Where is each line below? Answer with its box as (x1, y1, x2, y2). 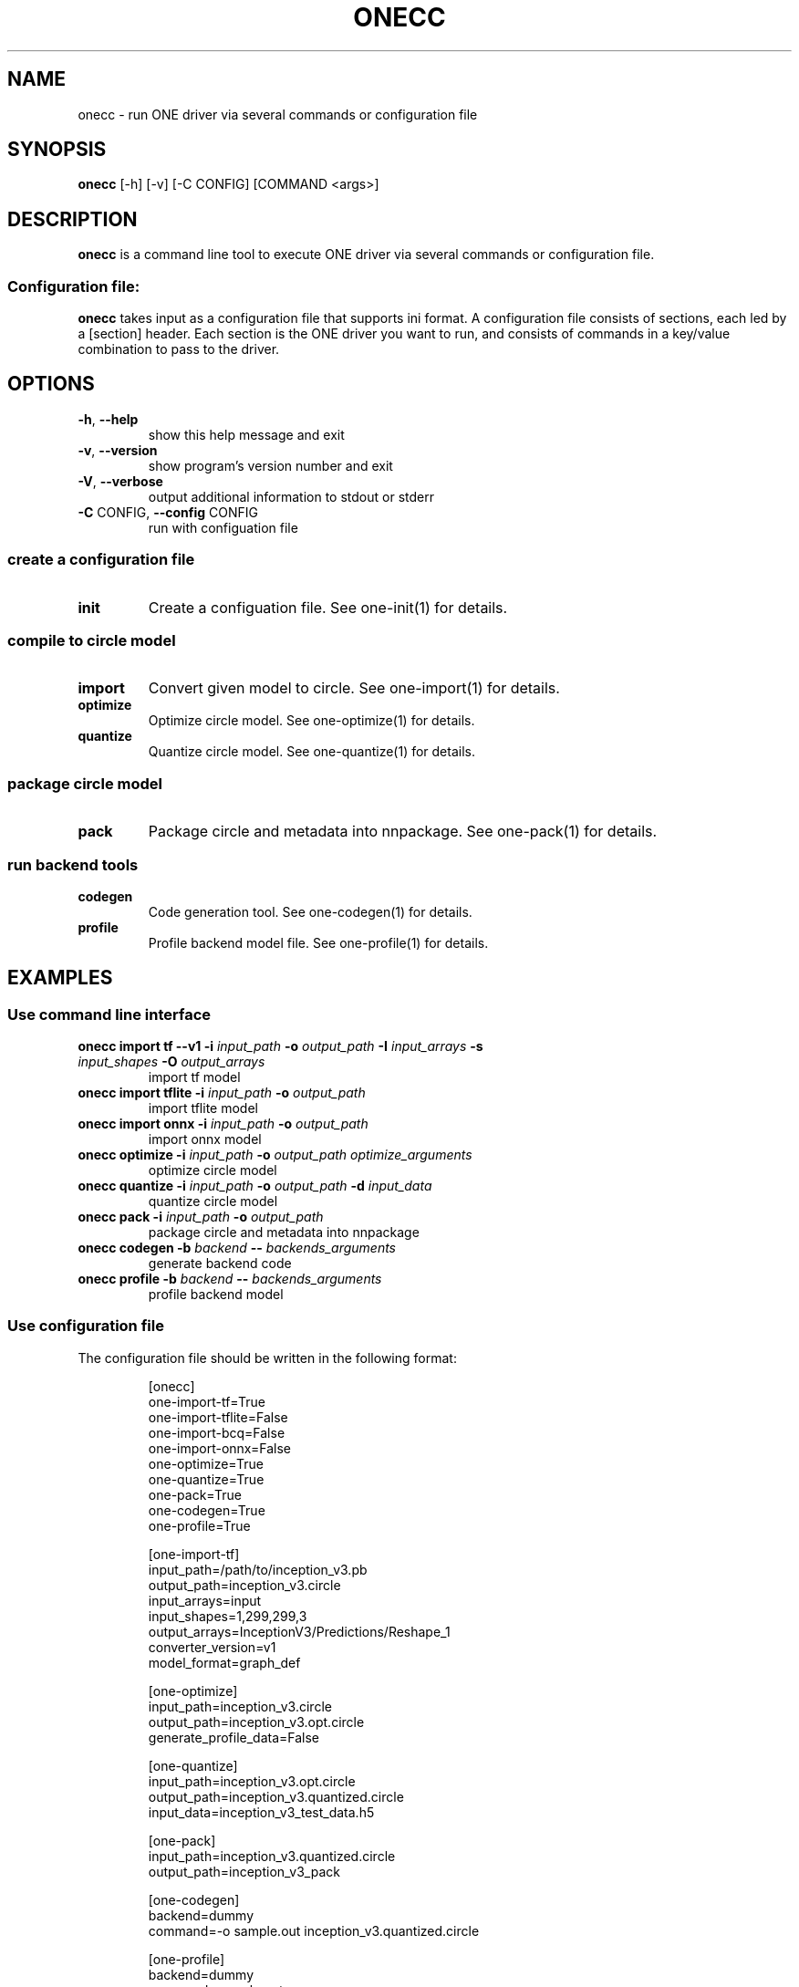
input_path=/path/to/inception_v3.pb (148, 1561, 368, 1577)
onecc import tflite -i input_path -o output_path (78, 1085, 366, 1101)
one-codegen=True (148, 1502, 265, 1518)
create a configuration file (7, 550, 195, 569)
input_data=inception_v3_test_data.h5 (148, 1804, 375, 1820)
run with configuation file (148, 519, 298, 536)
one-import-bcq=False (148, 1424, 285, 1441)
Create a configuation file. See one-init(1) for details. (148, 598, 508, 617)
